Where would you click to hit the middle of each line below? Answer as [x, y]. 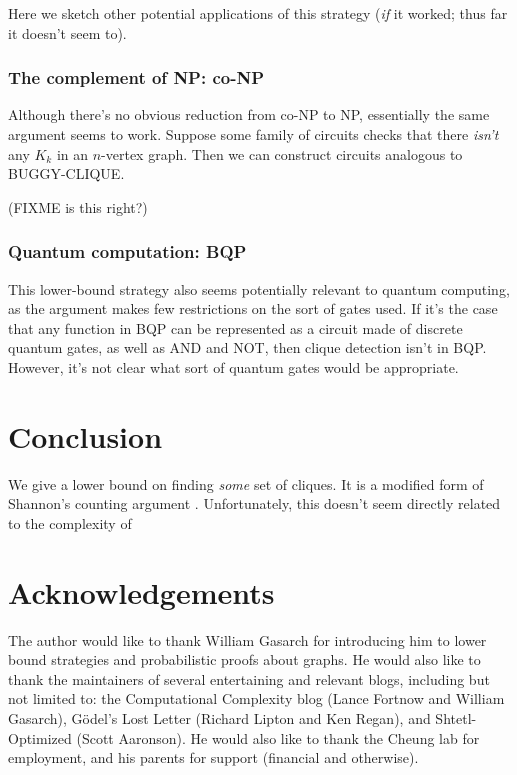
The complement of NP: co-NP [136, 77]
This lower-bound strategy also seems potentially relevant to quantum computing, [259, 288]
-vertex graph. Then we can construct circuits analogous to [282, 153]
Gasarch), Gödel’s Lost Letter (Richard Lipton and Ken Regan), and [219, 717]
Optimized [40, 737]
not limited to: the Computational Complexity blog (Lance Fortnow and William [256, 698]
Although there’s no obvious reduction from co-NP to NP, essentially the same [249, 114]
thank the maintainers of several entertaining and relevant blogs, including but [249, 678]
